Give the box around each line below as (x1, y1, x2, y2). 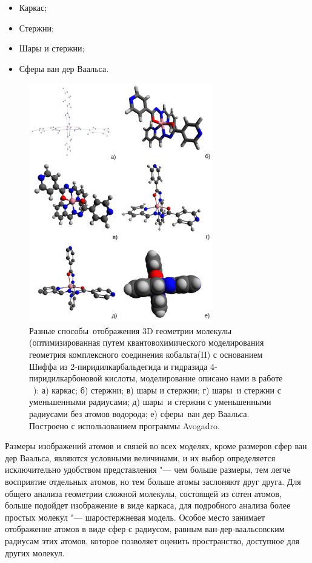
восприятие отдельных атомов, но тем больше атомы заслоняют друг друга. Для (5, 475, 301, 487)
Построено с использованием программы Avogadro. (29, 419, 220, 432)
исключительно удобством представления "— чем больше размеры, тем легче (5, 463, 291, 476)
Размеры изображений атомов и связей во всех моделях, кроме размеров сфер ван (5, 440, 307, 452)
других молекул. (5, 546, 65, 559)
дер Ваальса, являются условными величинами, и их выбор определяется (5, 451, 276, 464)
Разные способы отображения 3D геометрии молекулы (29, 324, 232, 337)
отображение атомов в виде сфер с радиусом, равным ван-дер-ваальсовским (5, 522, 285, 535)
